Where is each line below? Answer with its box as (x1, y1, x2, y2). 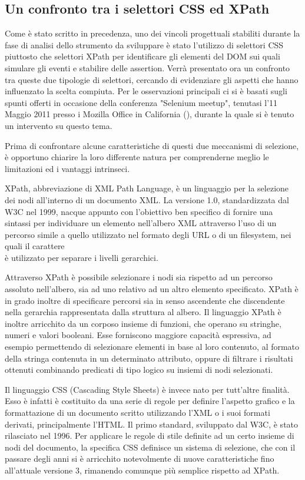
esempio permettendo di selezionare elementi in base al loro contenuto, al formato (5, 340, 300, 353)
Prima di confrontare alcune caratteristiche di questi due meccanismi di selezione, (5, 139, 299, 151)
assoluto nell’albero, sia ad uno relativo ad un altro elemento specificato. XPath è (5, 283, 299, 295)
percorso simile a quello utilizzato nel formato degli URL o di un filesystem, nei (5, 228, 291, 240)
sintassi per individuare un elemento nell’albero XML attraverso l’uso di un (5, 217, 277, 229)
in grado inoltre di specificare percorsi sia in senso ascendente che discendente (5, 294, 285, 306)
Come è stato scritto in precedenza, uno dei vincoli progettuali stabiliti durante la (5, 27, 300, 39)
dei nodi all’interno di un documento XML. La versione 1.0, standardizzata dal (5, 193, 289, 206)
